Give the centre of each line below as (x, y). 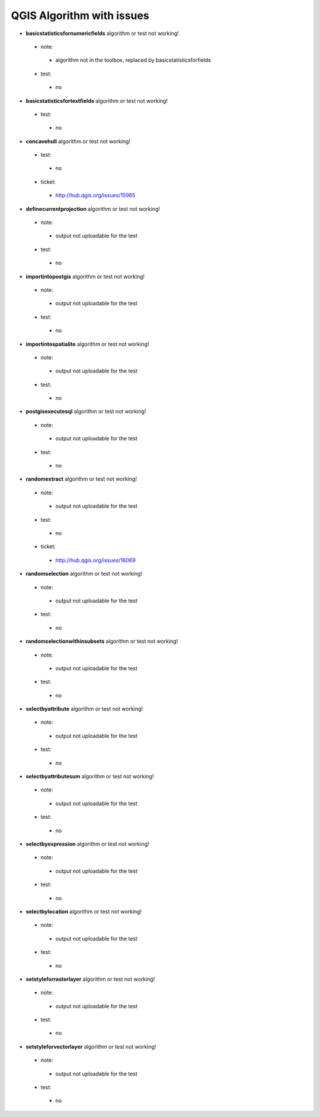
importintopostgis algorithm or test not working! (85, 276)
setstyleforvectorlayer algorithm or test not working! (91, 1046)
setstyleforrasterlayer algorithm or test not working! (90, 979)
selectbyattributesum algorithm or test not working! (90, 777)
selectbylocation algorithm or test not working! (84, 911)
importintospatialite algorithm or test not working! (87, 344)
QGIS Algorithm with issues (80, 15)
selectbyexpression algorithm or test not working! (87, 844)
